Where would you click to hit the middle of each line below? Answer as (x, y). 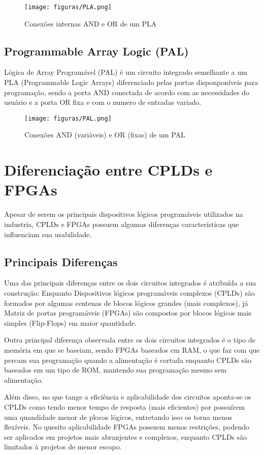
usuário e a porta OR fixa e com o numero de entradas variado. (103, 102)
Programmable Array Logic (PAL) (96, 51)
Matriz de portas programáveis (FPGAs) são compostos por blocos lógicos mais (128, 313)
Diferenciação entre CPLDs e (108, 170)
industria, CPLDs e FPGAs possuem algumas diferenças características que (122, 224)
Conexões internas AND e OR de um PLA (91, 23)
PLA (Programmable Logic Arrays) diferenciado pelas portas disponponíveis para (131, 82)
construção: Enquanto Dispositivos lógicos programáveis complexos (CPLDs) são (129, 292)
